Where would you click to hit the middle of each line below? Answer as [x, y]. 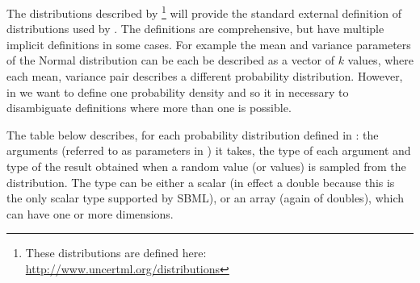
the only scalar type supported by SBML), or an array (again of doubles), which [206, 198]
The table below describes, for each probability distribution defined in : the [193, 134]
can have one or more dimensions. [90, 213]
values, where [380, 60]
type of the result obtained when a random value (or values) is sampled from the [206, 166]
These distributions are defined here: [116, 253]
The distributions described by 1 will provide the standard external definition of [204, 12]
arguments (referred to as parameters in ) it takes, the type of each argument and [209, 150]
